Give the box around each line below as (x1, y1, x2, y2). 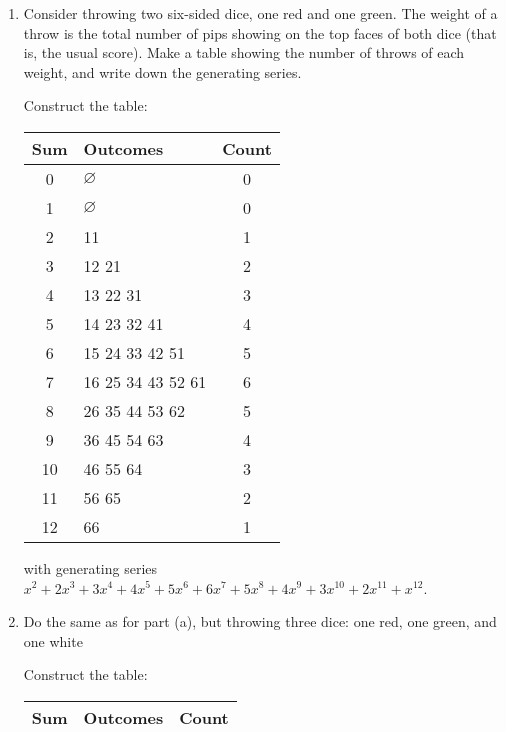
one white (23, 630, 83, 651)
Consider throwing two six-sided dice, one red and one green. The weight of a (23, 3, 498, 23)
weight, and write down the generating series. (23, 61, 302, 82)
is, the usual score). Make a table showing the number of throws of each (23, 42, 465, 63)
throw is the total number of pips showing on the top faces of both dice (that (23, 22, 497, 43)
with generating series (23, 557, 158, 578)
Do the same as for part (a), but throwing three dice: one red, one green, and (23, 611, 497, 632)
